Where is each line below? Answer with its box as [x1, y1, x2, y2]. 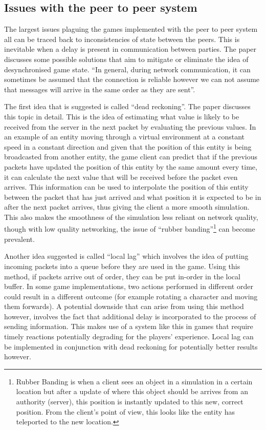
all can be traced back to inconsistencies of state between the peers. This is [4, 33, 240, 44]
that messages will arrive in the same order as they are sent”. [4, 84, 195, 94]
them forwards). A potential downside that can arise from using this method [4, 301, 244, 312]
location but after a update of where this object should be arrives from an [16, 386, 248, 397]
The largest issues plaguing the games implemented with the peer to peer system [4, 24, 258, 34]
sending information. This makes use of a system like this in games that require [4, 321, 253, 332]
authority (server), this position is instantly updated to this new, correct [16, 396, 243, 407]
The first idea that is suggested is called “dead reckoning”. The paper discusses [4, 101, 251, 112]
